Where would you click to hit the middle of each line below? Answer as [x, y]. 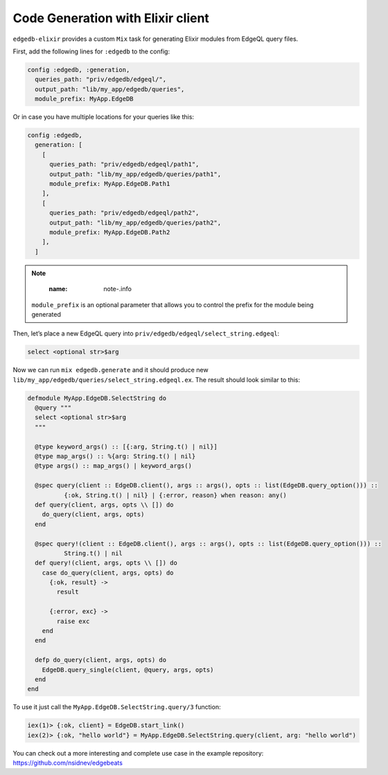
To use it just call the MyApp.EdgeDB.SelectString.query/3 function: [117, 707]
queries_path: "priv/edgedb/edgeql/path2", [124, 213]
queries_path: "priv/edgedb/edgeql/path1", [124, 164]
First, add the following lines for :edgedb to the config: [91, 51]
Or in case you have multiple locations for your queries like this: [103, 117]
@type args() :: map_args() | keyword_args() [113, 466]
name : [58, 289]
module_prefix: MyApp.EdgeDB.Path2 [110, 232]
